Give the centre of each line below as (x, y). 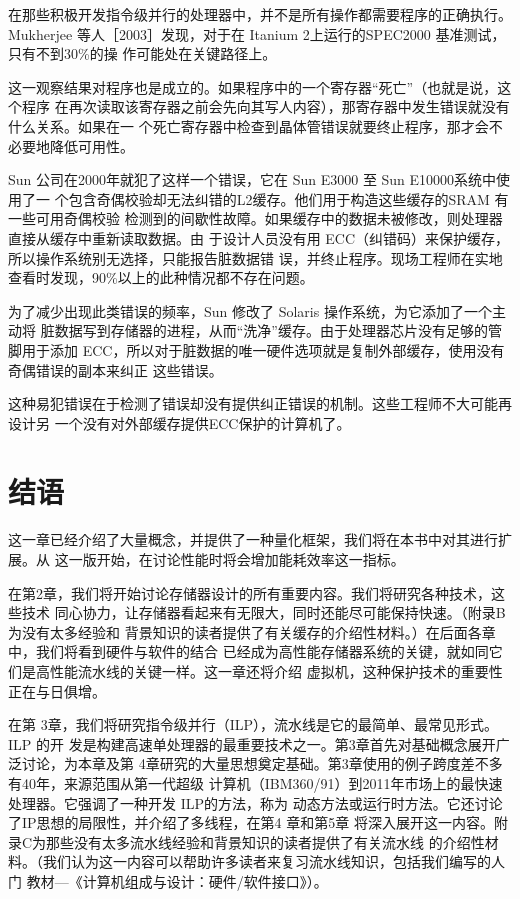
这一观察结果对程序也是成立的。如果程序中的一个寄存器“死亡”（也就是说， (253, 86)
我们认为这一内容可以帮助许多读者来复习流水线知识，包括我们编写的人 (273, 861)
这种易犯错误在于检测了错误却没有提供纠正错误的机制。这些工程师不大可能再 (260, 403)
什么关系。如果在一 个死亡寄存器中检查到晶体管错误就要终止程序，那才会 (248, 125)
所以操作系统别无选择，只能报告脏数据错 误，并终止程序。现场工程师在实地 (255, 257)
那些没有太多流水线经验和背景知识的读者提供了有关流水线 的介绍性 (265, 841)
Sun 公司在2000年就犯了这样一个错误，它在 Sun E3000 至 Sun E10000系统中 (252, 179)
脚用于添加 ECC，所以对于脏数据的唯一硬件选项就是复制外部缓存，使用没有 (256, 349)
